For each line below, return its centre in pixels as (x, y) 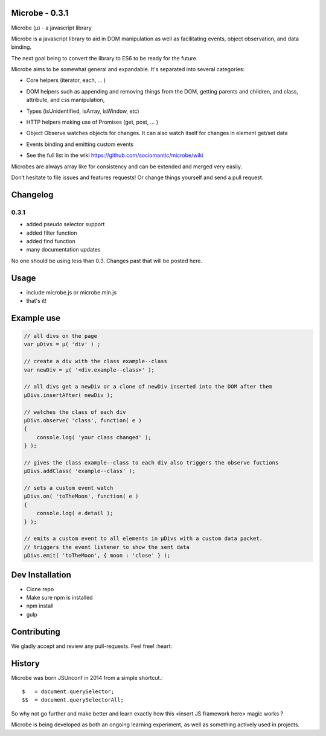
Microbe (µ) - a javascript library (51, 28)
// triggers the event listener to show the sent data (107, 547)
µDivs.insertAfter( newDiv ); (69, 395)
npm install (40, 606)
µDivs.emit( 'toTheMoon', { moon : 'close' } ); (97, 556)
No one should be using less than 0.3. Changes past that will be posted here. (107, 261)
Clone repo (40, 589)
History (26, 663)
